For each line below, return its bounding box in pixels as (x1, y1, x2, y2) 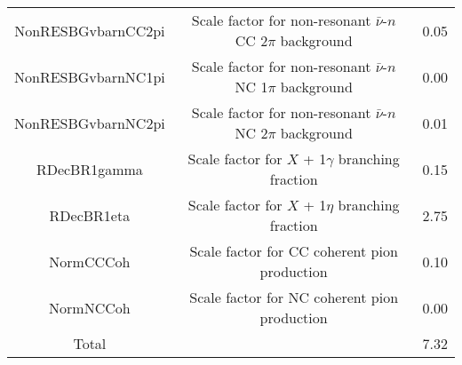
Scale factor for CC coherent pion (189, 241, 398, 261)
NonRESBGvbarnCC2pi (14, 20, 165, 41)
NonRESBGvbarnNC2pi (14, 112, 165, 133)
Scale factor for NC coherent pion (189, 287, 399, 307)
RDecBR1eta (49, 204, 131, 226)
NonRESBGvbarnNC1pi (14, 66, 165, 87)
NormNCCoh (49, 297, 131, 318)
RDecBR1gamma (36, 158, 143, 179)
